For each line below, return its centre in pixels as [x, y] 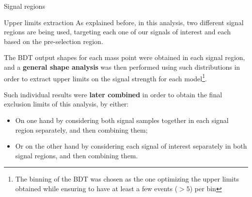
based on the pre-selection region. [54, 41]
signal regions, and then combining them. [77, 155]
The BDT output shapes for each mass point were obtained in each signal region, [125, 57]
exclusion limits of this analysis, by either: [66, 104]
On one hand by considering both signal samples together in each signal [122, 120]
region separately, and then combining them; [81, 129]
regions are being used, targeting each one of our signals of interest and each [118, 32]
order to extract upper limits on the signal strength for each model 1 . [105, 77]
